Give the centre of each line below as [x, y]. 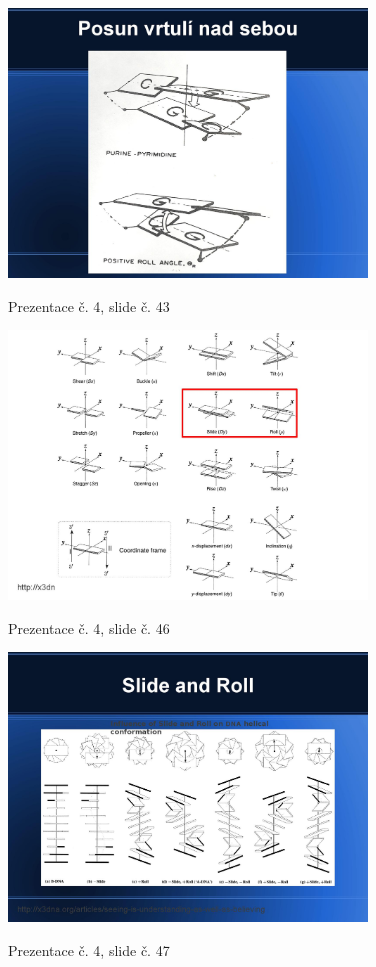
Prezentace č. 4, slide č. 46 [89, 627]
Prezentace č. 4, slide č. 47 [89, 949]
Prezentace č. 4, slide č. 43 [89, 305]
